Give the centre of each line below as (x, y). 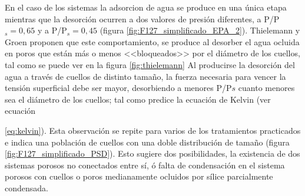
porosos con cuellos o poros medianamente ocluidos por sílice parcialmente (139, 176)
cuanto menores (266, 88)
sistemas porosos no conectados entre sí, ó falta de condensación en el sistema (145, 165)
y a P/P (52, 30)
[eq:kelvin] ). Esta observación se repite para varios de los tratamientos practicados (153, 130)
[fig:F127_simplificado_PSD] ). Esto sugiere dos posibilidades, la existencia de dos (152, 153)
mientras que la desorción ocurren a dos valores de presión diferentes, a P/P (142, 18)
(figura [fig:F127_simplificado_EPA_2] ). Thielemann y (200, 30)
